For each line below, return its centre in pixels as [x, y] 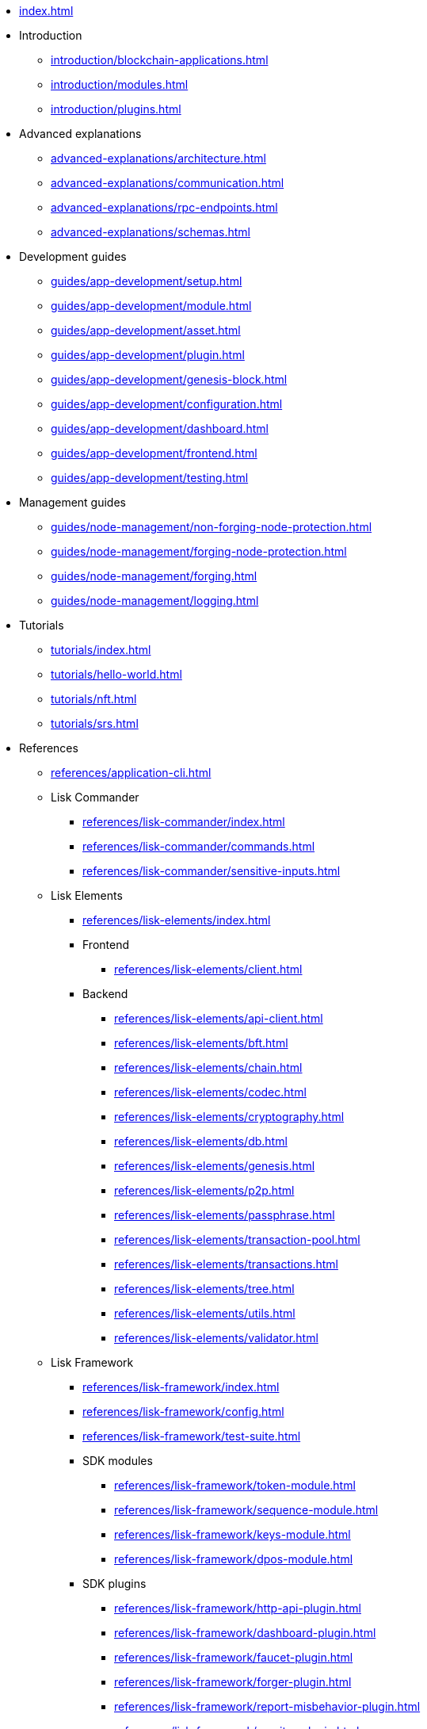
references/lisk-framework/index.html [181, 1387]
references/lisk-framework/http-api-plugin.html [238, 1608]
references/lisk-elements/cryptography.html [229, 1117]
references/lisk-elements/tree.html [204, 1289]
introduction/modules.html [120, 84]
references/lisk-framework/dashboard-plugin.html [245, 1633]
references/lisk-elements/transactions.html [226, 1264]
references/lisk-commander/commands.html [199, 846]
